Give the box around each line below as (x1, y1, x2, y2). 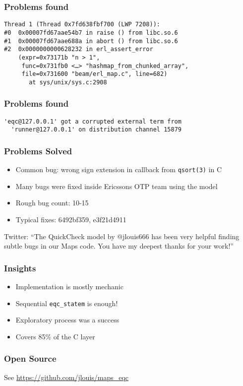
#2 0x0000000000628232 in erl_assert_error (4, 46, 153, 53)
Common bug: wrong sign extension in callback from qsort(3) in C (15, 164, 222, 175)
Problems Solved (4, 144, 72, 157)
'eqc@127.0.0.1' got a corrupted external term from (4, 118, 182, 125)
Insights (4, 261, 36, 274)
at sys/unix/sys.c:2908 (29, 78, 107, 86)
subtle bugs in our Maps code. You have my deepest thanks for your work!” (4, 241, 234, 251)
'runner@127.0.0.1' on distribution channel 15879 (11, 126, 182, 133)
